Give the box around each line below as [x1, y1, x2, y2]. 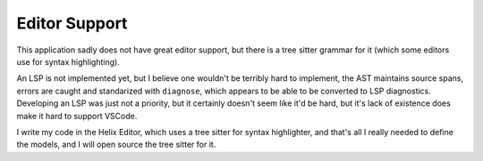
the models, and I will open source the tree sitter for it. [16, 139, 216, 150]
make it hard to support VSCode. [16, 110, 138, 121]
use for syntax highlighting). [16, 56, 120, 67]
